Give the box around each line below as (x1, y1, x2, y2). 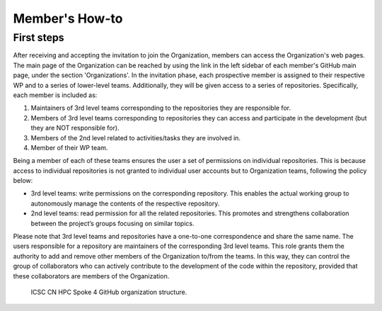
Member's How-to (13, 11, 123, 26)
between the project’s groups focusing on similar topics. (30, 219, 195, 227)
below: (13, 176, 33, 185)
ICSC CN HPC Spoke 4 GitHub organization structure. (30, 288, 187, 296)
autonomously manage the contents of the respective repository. (30, 199, 220, 208)
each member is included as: (13, 91, 98, 99)
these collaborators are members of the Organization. (13, 271, 170, 280)
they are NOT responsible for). (30, 124, 120, 132)
